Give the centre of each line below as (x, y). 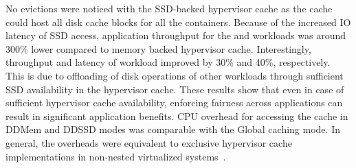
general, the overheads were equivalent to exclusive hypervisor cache (149, 142)
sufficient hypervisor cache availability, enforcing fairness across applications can (174, 103)
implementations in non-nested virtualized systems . (116, 156)
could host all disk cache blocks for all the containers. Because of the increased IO (178, 22)
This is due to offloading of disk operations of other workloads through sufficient (175, 75)
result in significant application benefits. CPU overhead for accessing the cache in (177, 116)
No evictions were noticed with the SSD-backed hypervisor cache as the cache (169, 8)
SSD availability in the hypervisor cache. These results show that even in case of (175, 89)
